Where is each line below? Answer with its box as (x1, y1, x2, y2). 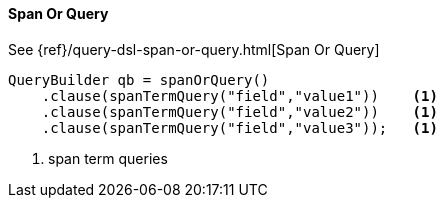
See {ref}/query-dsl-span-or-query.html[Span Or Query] (8, 40, 380, 58)
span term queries (48, 149, 168, 167)
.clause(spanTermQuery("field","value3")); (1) (41, 119, 438, 136)
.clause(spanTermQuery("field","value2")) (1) (41, 103, 438, 120)
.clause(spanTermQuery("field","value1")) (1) (41, 87, 438, 104)
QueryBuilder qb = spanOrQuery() (8, 71, 270, 88)
